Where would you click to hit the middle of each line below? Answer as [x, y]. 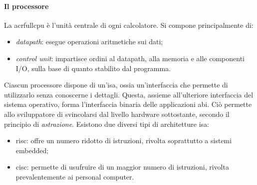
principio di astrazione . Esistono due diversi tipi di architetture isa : [107, 124]
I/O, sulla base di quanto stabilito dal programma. [93, 68]
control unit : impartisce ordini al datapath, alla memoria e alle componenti [130, 58]
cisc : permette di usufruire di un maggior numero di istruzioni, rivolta [122, 167]
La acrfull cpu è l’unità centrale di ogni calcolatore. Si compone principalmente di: [129, 25]
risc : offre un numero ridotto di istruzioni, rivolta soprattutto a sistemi [124, 140]
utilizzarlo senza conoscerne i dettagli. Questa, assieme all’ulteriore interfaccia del [129, 94]
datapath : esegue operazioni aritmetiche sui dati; [89, 42]
